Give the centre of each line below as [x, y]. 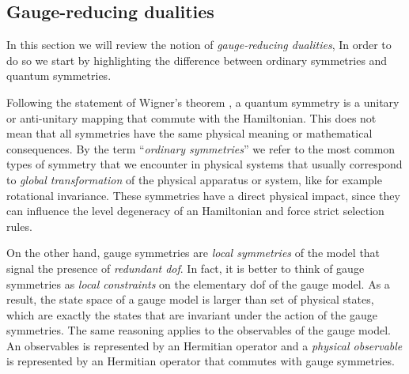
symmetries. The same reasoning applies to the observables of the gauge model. [199, 330]
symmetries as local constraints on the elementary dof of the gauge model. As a [198, 283]
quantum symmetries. [59, 76]
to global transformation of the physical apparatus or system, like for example [194, 179]
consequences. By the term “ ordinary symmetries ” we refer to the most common [201, 148]
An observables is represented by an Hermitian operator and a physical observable [204, 345]
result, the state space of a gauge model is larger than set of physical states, [190, 299]
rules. [19, 226]
